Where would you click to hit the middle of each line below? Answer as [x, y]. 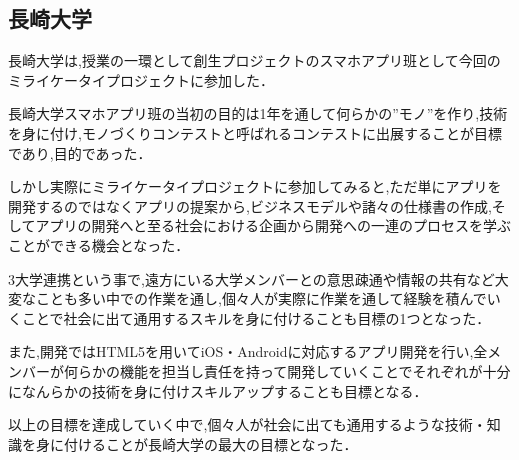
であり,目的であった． [80, 152]
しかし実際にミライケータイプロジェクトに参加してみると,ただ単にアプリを [255, 186]
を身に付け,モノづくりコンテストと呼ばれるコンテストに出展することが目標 [255, 132]
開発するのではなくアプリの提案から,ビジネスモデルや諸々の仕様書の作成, [250, 205]
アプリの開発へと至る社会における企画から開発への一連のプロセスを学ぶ [273, 225]
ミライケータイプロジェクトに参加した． [141, 79]
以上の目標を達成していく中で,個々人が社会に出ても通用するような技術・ [247, 424]
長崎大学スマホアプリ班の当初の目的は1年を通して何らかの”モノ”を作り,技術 [258, 113]
